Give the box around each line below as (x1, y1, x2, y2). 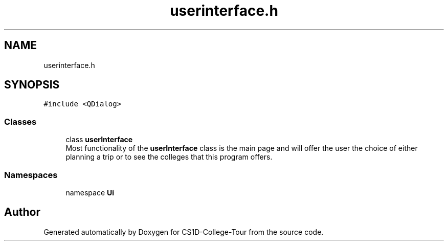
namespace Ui (65, 188, 115, 197)
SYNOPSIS (4, 78, 60, 92)
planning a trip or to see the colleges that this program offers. (65, 152, 273, 162)
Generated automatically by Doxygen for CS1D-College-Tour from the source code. (43, 227, 324, 236)
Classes (4, 116, 37, 127)
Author (4, 206, 40, 219)
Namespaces (4, 169, 58, 180)
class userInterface (65, 135, 133, 144)
